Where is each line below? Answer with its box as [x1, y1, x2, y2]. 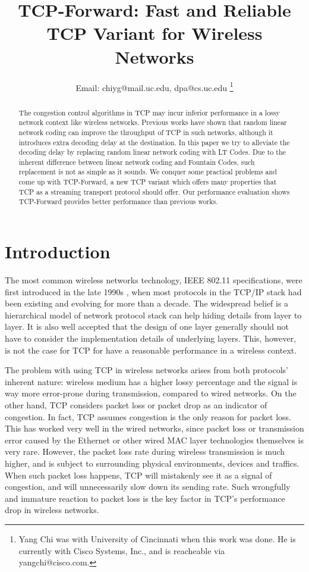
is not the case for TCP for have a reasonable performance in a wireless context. [5, 343, 297, 356]
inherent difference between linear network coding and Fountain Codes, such [18, 157, 255, 167]
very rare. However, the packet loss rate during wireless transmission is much [5, 445, 285, 458]
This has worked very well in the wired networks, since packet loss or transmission [5, 422, 304, 435]
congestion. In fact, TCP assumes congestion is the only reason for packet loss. [5, 410, 291, 423]
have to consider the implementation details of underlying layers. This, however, [5, 332, 297, 345]
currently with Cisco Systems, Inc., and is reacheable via [18, 544, 225, 557]
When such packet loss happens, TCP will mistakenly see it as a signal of [5, 468, 272, 481]
